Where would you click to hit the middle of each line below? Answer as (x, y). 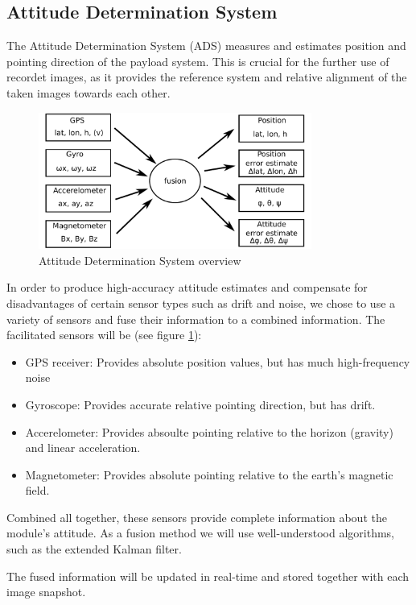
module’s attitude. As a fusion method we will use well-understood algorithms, (200, 533)
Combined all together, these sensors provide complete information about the (197, 517)
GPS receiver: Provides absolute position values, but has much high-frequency (218, 361)
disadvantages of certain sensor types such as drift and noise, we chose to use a (201, 302)
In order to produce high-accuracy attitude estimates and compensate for (187, 287)
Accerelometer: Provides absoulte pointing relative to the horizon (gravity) (209, 431)
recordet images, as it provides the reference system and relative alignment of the (207, 77)
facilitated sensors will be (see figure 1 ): (104, 335)
